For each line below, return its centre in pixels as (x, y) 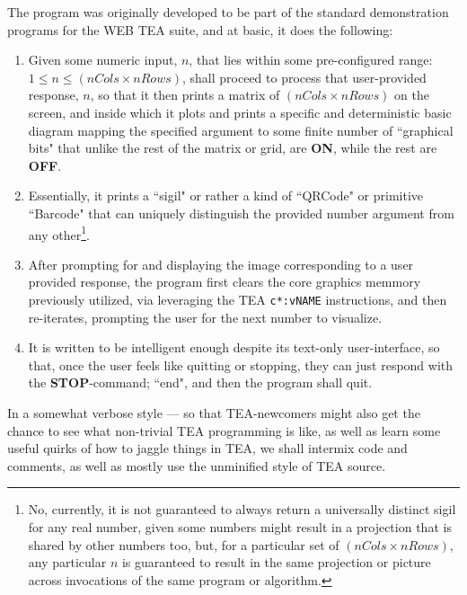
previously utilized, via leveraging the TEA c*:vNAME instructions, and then (238, 299)
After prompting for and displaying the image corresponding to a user (221, 264)
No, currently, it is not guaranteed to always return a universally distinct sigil (242, 509)
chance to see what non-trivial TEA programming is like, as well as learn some (224, 430)
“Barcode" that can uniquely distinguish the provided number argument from (241, 213)
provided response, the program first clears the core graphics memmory (225, 282)
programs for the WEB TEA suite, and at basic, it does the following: (200, 29)
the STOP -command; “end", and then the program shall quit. (200, 382)
